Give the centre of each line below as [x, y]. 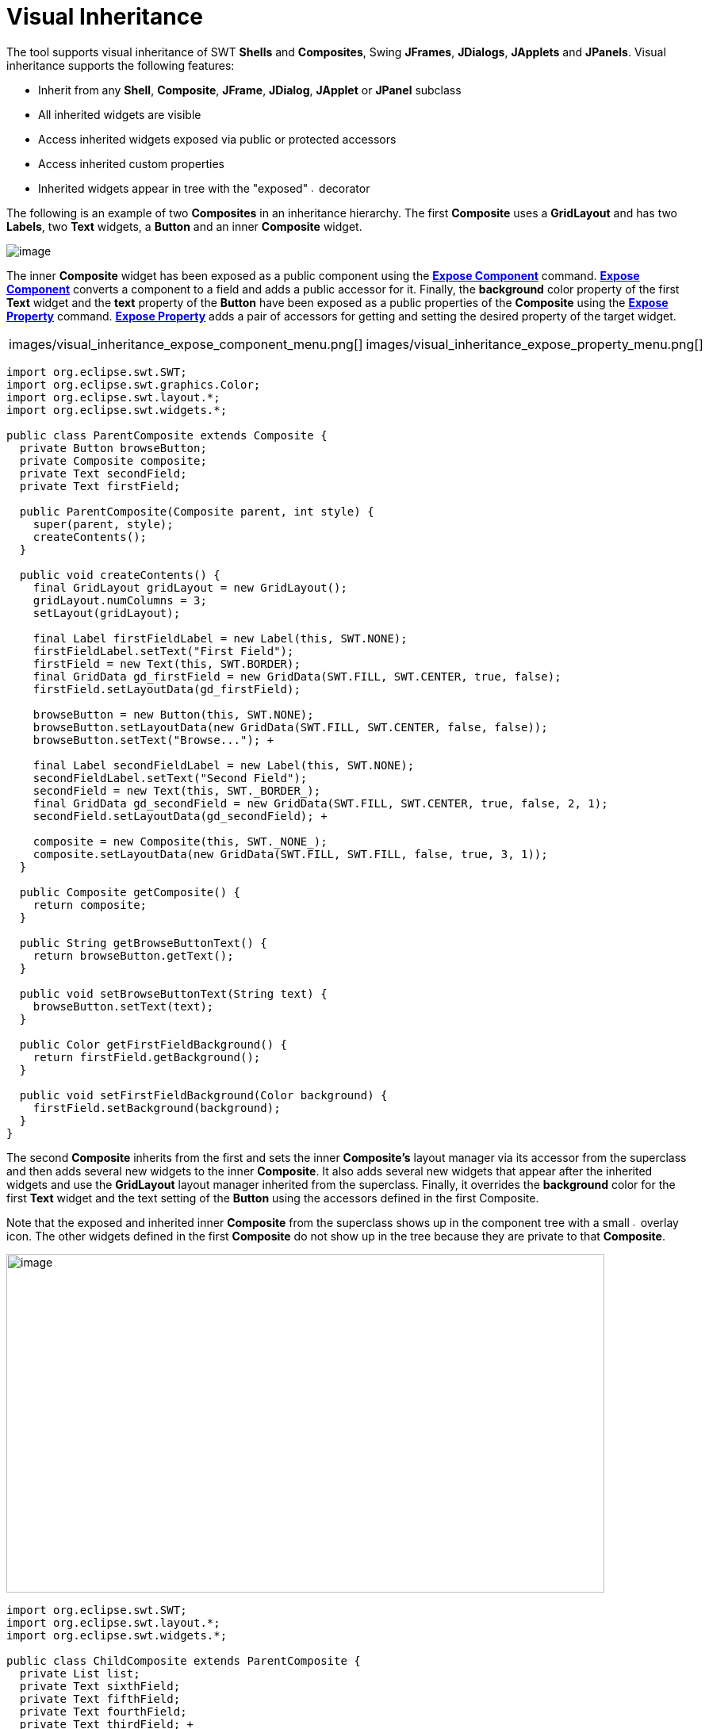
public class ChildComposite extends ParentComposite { [184, 1660]
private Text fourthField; [103, 1711]
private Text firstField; [100, 486]
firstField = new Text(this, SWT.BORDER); [167, 663]
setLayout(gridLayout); [107, 613]
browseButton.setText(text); [123, 1006]
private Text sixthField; [100, 1686]
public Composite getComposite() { [130, 892]
